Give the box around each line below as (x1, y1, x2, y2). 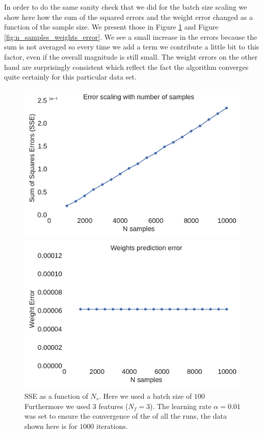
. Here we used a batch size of (99, 390, 192, 401)
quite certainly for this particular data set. (4, 71, 137, 82)
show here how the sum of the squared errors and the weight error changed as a (4, 11, 253, 22)
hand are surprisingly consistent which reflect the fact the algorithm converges (4, 61, 249, 72)
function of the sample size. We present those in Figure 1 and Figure (4, 21, 219, 32)
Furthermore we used (24, 400, 91, 411)
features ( (98, 400, 128, 411)
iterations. (96, 420, 128, 431)
